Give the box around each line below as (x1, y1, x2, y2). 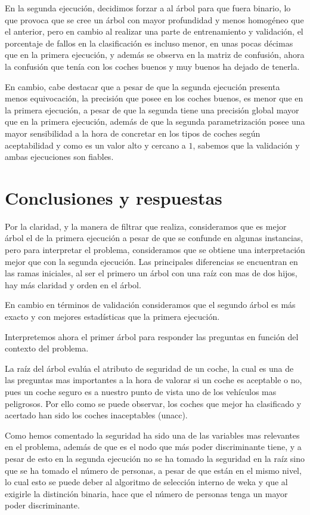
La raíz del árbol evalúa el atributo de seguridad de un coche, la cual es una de (5, 362, 294, 374)
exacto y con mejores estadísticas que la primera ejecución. (5, 310, 220, 322)
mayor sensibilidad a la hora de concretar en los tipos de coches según (5, 127, 261, 139)
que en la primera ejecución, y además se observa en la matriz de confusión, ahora (5, 48, 305, 61)
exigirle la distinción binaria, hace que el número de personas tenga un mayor (5, 487, 288, 499)
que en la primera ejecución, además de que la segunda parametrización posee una (5, 115, 305, 128)
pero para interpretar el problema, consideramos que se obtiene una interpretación (5, 243, 305, 256)
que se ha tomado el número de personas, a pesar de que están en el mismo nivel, (5, 464, 302, 476)
